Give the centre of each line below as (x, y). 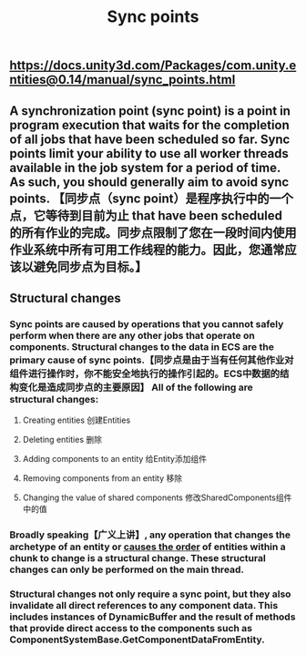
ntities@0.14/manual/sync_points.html (122, 80)
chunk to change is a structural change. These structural (138, 558)
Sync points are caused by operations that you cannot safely (147, 323)
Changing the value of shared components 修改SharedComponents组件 (157, 497)
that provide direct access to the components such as (131, 629)
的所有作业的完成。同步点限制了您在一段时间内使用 (153, 233)
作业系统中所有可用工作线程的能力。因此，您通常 (147, 249)
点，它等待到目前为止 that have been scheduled (146, 215)
